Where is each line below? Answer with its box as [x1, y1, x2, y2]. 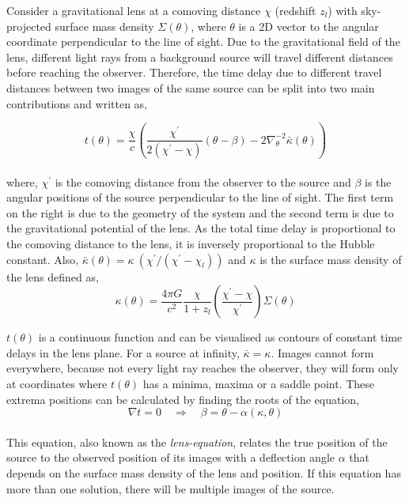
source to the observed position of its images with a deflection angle [6, 449, 335, 466]
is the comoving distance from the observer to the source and [55, 173, 351, 190]
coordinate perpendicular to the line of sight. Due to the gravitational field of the [6, 33, 400, 50]
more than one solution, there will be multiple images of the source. [6, 480, 335, 496]
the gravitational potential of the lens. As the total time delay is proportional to [6, 220, 396, 236]
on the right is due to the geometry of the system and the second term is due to [6, 204, 394, 221]
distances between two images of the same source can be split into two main [6, 79, 375, 96]
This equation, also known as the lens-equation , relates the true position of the [6, 433, 388, 450]
